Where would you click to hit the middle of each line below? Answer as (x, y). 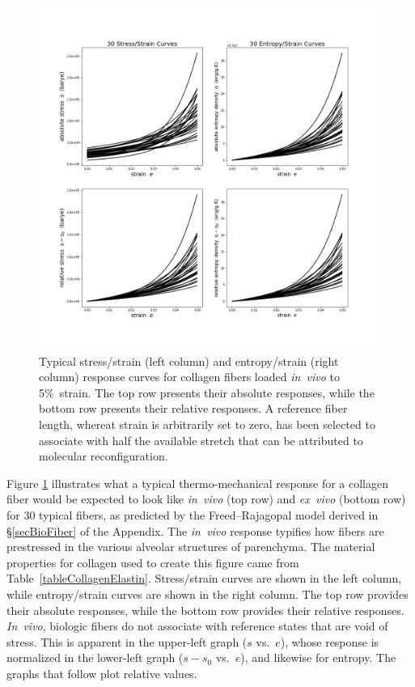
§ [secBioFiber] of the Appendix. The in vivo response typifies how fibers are (195, 530)
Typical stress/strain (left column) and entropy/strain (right (189, 360)
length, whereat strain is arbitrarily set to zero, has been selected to (207, 424)
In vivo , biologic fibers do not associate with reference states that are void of (197, 626)
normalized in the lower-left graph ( (95, 657)
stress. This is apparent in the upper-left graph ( (127, 641)
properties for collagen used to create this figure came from (153, 562)
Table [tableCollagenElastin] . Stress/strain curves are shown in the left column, (204, 578)
